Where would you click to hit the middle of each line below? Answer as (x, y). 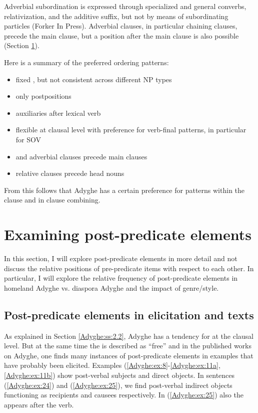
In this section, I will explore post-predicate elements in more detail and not (121, 258)
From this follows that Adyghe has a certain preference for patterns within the (124, 190)
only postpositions (43, 96)
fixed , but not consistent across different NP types (94, 79)
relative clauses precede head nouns (70, 173)
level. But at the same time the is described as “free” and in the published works (128, 346)
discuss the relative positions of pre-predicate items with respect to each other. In (129, 268)
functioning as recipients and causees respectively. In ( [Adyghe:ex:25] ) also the (124, 395)
